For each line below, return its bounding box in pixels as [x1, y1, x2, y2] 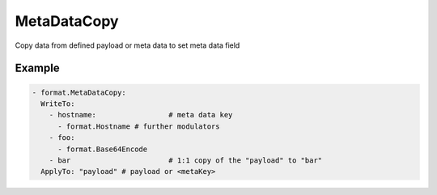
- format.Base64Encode [57, 144, 148, 154]
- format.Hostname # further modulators [57, 121, 220, 131]
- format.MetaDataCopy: [32, 87, 127, 97]
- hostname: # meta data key [49, 110, 233, 120]
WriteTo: [40, 99, 75, 108]
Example [15, 61, 60, 75]
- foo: [49, 134, 75, 142]
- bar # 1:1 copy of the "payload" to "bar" [49, 155, 323, 165]
